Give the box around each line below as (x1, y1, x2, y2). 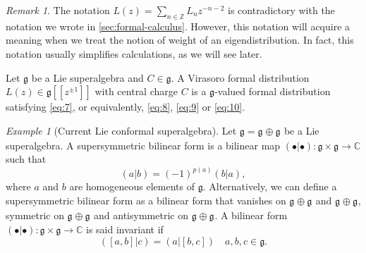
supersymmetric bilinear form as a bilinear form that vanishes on (6, 192, 286, 207)
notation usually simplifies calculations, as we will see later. (6, 46, 262, 61)
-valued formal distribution (214, 84, 331, 99)
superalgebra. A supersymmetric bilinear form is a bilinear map (6, 137, 281, 152)
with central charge (94, 84, 178, 99)
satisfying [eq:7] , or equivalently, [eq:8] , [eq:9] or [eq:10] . (6, 99, 245, 114)
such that (6, 152, 47, 166)
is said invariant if (86, 222, 164, 237)
